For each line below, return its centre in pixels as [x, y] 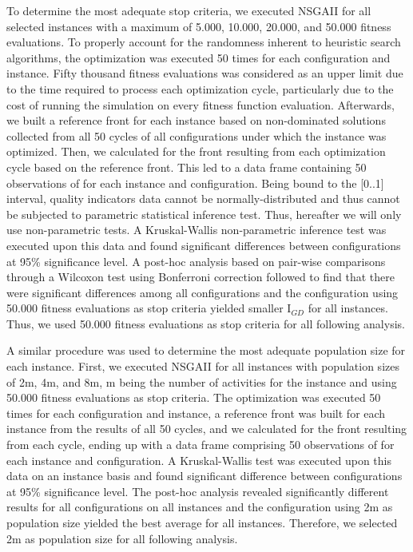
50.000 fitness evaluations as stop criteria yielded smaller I [149, 308]
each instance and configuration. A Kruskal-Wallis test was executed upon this [199, 460]
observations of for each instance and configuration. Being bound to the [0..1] [195, 183]
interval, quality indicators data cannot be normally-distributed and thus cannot [203, 199]
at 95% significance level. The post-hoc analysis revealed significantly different [198, 491]
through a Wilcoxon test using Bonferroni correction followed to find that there [201, 277]
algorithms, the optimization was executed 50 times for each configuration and [199, 57]
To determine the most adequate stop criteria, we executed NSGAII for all [189, 10]
